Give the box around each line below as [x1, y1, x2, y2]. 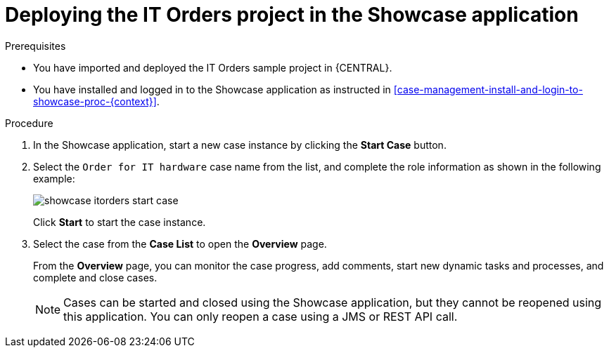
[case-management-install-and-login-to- [393, 83, 583, 95]
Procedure [5, 116, 53, 129]
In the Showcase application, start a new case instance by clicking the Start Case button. [33, 138, 447, 151]
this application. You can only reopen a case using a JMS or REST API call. [63, 309, 458, 324]
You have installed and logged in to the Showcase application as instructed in [33, 83, 391, 95]
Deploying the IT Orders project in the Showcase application [5, 3, 579, 27]
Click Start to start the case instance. [33, 215, 206, 228]
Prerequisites [5, 39, 66, 52]
